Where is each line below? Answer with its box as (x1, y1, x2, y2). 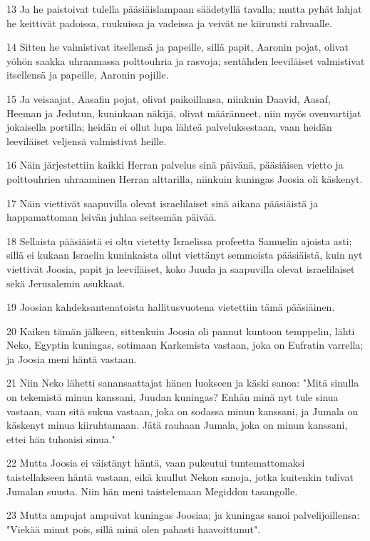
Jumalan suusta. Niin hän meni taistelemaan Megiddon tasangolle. (6, 483, 298, 498)
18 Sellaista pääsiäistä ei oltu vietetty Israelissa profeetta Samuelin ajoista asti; (6, 233, 352, 248)
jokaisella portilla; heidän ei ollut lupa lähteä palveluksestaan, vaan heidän (6, 119, 332, 134)
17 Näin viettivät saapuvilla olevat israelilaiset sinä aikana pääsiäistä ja (6, 195, 319, 210)
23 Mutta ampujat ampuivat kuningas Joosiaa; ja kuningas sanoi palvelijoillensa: (6, 507, 360, 522)
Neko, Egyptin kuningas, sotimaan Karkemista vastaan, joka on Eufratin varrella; (6, 337, 364, 352)
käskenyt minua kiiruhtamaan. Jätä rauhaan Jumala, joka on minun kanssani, (6, 417, 348, 432)
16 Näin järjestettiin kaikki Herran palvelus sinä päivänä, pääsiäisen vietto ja (6, 157, 344, 172)
